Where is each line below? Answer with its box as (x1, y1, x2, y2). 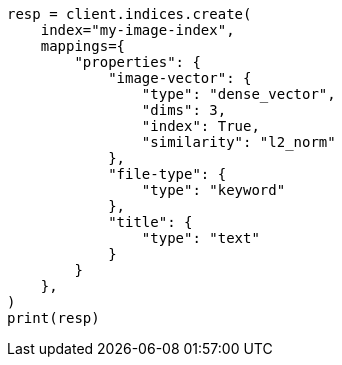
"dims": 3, (141, 102, 227, 118)
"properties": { (74, 54, 201, 70)
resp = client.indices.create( (7, 6, 252, 22)
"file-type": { (108, 166, 227, 182)
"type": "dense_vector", (141, 86, 336, 102)
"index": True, (141, 118, 260, 134)
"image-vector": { (108, 70, 252, 86)
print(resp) (7, 310, 100, 326)
